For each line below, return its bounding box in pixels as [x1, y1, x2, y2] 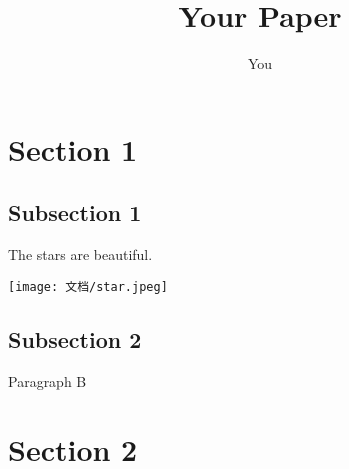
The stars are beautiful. [8, 244, 153, 265]
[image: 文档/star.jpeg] [8, 279, 168, 294]
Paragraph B [8, 370, 87, 391]
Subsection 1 [8, 197, 142, 228]
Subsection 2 [8, 323, 142, 354]
